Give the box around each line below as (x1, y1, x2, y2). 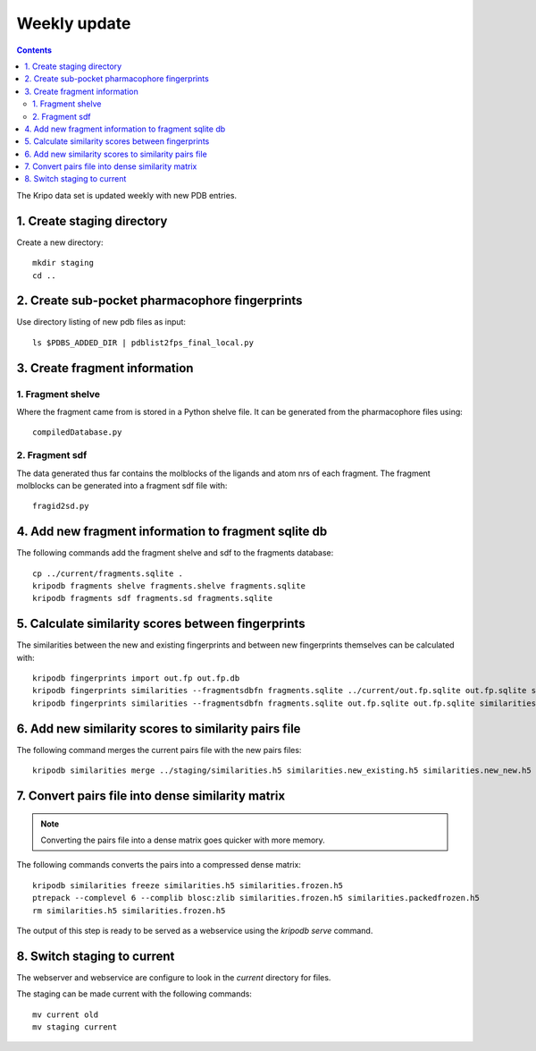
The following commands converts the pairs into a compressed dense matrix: (16, 860, 301, 870)
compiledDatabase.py (32, 428, 122, 437)
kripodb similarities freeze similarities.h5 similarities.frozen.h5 (32, 880, 344, 890)
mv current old (32, 1009, 99, 1020)
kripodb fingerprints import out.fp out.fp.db (32, 674, 240, 683)
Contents (16, 45, 53, 55)
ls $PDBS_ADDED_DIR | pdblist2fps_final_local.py (32, 337, 255, 348)
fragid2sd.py (32, 501, 89, 512)
